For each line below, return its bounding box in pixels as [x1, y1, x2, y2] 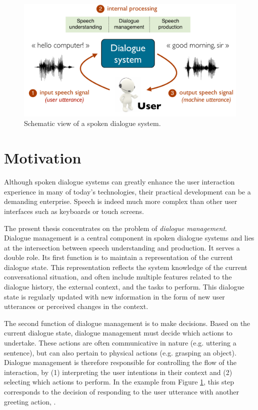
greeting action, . [4, 396, 56, 406]
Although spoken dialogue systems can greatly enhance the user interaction [4, 176, 235, 187]
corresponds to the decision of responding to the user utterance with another [4, 386, 239, 397]
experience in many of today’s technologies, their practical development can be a [4, 186, 251, 196]
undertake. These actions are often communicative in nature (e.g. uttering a [4, 337, 236, 348]
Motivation [4, 147, 81, 168]
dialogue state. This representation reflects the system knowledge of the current [4, 261, 247, 272]
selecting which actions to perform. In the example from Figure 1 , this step [4, 376, 234, 387]
